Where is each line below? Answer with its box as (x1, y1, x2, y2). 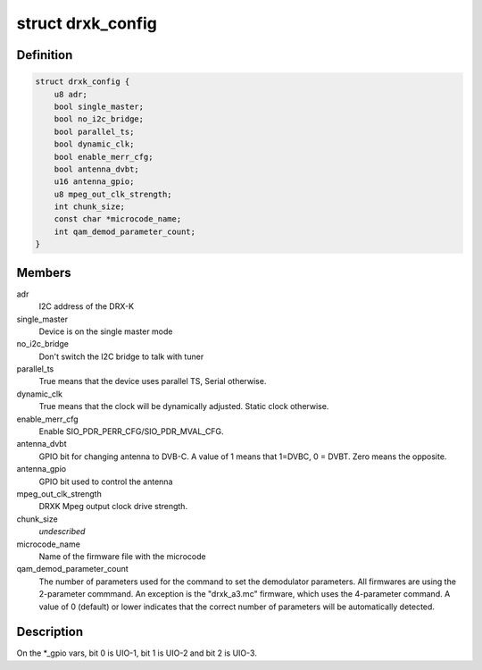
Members (16, 264, 71, 281)
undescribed (38, 526, 86, 537)
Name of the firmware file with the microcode (38, 550, 206, 562)
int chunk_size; (54, 202, 125, 212)
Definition (16, 47, 73, 63)
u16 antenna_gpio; (54, 177, 135, 187)
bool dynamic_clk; (54, 139, 135, 149)
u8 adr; (54, 89, 88, 99)
